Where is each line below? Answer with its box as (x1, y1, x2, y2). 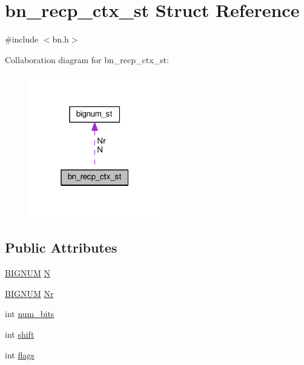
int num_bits (5, 307, 55, 320)
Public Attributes (5, 238, 117, 257)
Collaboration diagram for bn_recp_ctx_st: (5, 53, 169, 66)
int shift (5, 328, 35, 341)
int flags (5, 348, 35, 361)
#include (5, 33, 39, 46)
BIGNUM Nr (5, 287, 54, 299)
